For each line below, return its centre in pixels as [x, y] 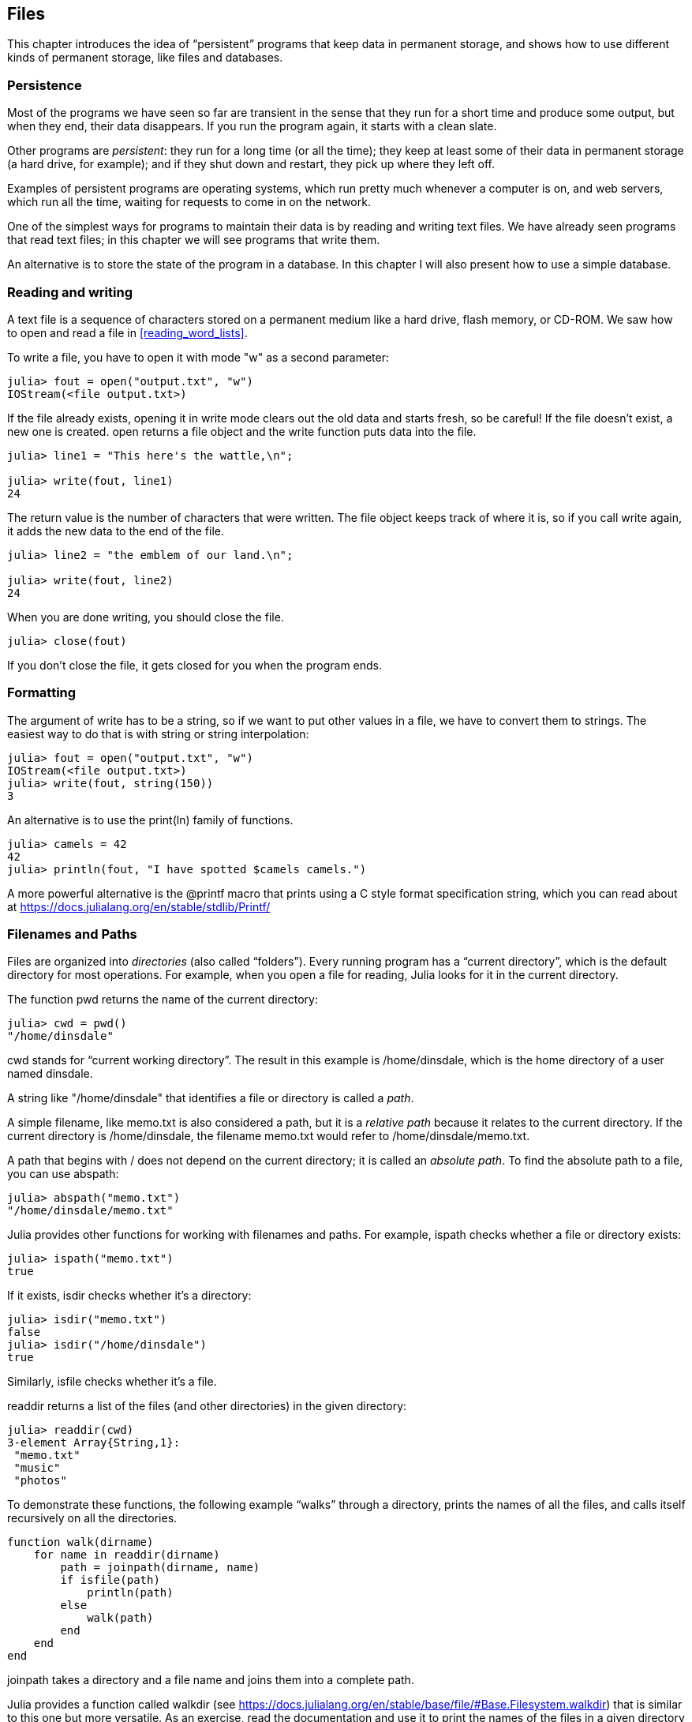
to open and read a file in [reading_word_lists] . [127, 332]
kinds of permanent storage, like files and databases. [145, 58]
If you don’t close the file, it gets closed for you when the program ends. [195, 665]
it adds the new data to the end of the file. [116, 531]
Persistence [45, 85]
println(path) [130, 1593]
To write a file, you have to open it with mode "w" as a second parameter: [198, 357]
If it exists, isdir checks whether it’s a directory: [129, 1296]
